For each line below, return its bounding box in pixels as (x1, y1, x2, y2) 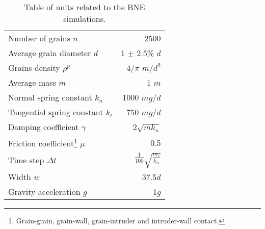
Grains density (8, 62, 60, 73)
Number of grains (8, 32, 70, 44)
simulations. (63, 13, 106, 24)
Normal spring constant (8, 91, 92, 103)
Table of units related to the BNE (24, 1, 145, 13)
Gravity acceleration (8, 185, 81, 197)
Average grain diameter (8, 47, 91, 59)
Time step (8, 154, 44, 166)
